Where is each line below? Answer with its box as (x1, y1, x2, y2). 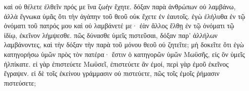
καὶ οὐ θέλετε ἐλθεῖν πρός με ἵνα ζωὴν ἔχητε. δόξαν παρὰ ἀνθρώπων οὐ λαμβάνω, (4, 1, 236, 11)
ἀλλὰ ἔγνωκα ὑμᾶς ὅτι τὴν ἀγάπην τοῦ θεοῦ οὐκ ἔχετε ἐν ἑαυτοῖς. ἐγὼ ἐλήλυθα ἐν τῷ (4, 11, 246, 21)
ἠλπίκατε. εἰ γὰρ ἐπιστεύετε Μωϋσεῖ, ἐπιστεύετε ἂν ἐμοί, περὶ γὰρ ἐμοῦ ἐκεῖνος (4, 58, 229, 69)
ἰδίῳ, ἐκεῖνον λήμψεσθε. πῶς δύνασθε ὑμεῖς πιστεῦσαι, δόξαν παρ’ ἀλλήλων (4, 30, 218, 40)
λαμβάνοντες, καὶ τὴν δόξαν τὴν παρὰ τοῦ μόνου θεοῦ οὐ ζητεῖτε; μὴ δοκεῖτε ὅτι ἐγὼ (4, 39, 244, 50)
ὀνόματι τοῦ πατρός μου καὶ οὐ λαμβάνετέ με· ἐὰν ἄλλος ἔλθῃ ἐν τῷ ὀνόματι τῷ (4, 20, 234, 31)
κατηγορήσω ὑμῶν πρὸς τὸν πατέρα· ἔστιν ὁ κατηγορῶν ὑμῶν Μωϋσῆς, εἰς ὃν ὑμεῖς (4, 49, 245, 59)
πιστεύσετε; (4, 77, 36, 88)
